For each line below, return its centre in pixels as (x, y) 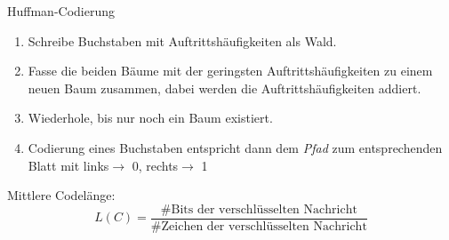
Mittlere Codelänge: (61, 195)
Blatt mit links (68, 165)
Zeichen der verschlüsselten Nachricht (264, 226)
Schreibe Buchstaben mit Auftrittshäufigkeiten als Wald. (182, 40)
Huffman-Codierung (61, 11)
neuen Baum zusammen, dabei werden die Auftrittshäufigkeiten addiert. (224, 88)
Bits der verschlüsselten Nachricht (264, 209)
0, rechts (155, 165)
